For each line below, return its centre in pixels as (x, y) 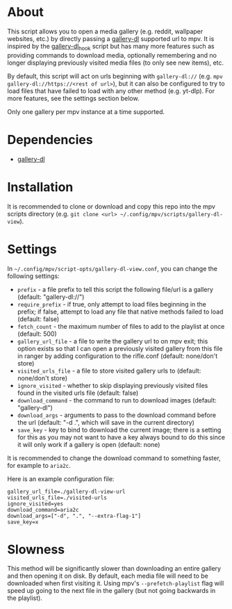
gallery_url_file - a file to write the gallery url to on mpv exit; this (113, 341)
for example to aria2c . (39, 465)
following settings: (34, 276)
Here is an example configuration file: (61, 479)
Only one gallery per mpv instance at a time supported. (86, 111)
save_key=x (23, 522)
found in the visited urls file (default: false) (78, 393)
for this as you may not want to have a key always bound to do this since (121, 437)
